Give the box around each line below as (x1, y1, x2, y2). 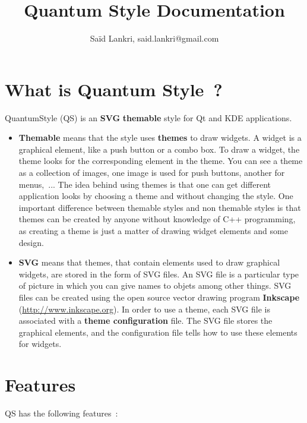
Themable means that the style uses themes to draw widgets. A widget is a (18, 131, 302, 144)
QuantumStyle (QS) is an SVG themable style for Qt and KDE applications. (5, 111, 292, 124)
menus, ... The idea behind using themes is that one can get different (18, 178, 271, 190)
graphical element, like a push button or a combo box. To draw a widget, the (18, 143, 300, 155)
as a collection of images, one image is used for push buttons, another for (18, 166, 285, 179)
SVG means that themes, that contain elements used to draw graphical (18, 256, 280, 269)
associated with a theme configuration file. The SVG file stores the (18, 314, 273, 327)
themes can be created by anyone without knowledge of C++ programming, (18, 213, 296, 225)
